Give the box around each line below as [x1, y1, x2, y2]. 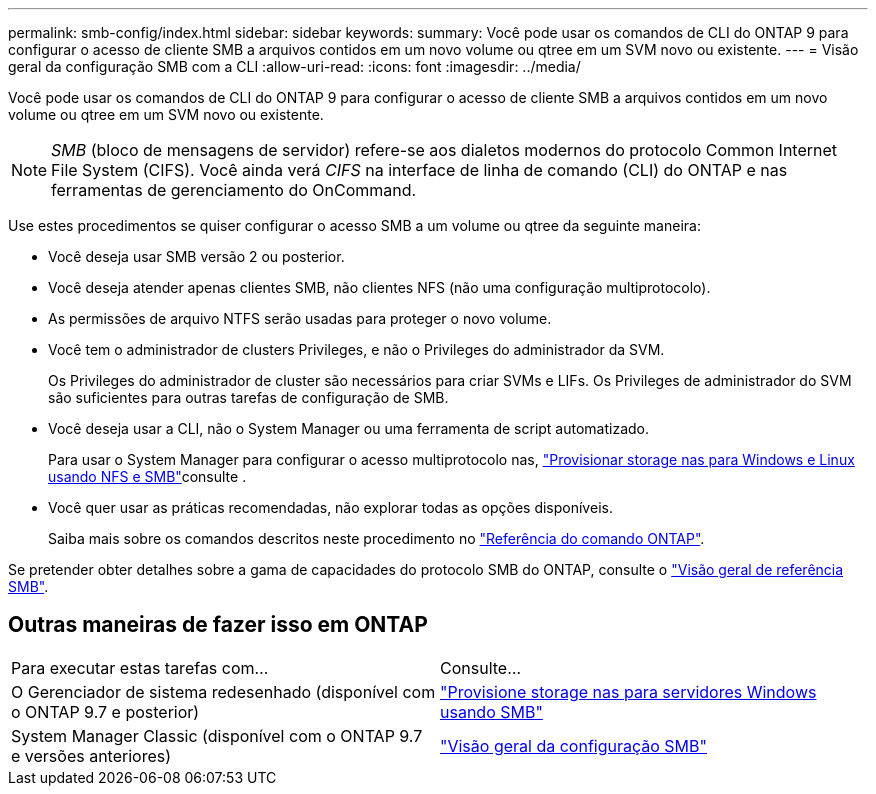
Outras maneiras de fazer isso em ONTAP [8, 612, 428, 638]
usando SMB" [440, 701, 543, 722]
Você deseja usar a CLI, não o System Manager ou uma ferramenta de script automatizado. [48, 420, 650, 437]
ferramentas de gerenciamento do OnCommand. [51, 180, 417, 200]
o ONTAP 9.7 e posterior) [11, 701, 200, 722]
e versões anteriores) [11, 745, 172, 766]
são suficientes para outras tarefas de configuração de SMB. [48, 389, 449, 406]
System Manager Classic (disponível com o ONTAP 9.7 [11, 725, 423, 746]
